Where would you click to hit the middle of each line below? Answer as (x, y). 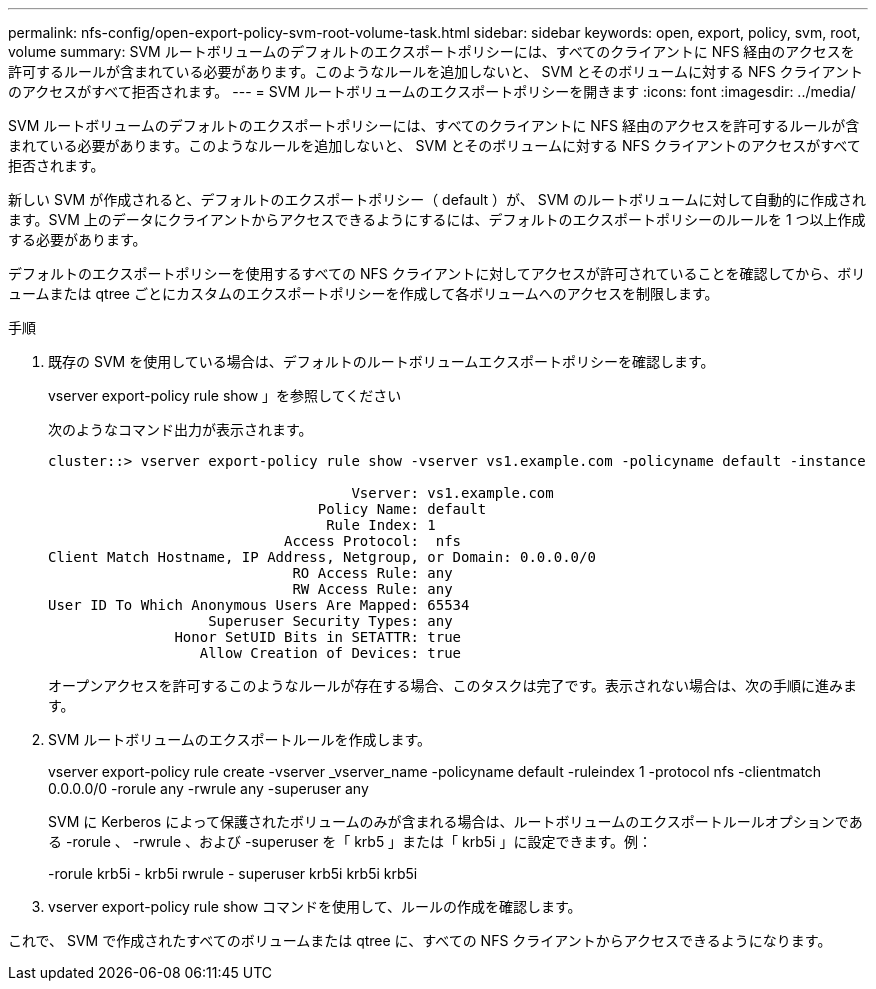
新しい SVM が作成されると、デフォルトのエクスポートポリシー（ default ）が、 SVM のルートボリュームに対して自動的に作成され (437, 199)
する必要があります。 (77, 239)
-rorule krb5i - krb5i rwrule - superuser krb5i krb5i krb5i (233, 873)
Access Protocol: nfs (373, 541)
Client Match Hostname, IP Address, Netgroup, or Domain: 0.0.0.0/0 (322, 557)
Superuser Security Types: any (330, 621)
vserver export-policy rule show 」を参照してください (225, 395)
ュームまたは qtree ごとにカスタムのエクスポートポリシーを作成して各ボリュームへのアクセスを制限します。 (363, 293)
